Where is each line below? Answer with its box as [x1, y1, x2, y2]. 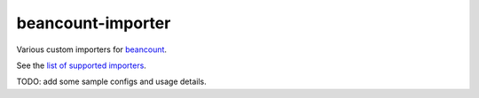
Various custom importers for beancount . [16, 44, 168, 55]
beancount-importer [16, 13, 171, 33]
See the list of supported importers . [16, 60, 146, 71]
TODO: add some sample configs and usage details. [16, 76, 208, 87]
